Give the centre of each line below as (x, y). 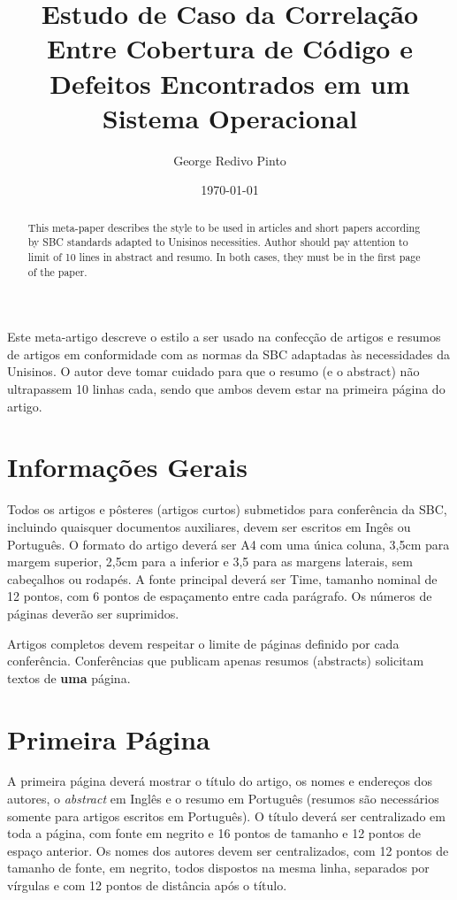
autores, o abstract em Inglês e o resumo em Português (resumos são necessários (223, 799)
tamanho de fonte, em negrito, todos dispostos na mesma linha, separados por (218, 868)
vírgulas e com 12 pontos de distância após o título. (147, 885)
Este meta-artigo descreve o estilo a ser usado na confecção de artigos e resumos (224, 337)
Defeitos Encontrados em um (230, 83)
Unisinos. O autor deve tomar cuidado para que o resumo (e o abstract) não (213, 371)
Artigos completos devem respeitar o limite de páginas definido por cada (203, 643)
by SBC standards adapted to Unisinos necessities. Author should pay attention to (218, 242)
